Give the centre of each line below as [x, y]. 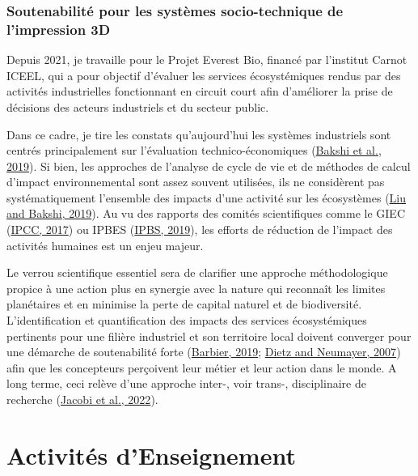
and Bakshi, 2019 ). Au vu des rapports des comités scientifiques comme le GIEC [206, 213]
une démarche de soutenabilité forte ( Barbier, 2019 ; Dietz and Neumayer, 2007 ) [204, 352]
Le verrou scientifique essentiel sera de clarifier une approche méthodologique [197, 272]
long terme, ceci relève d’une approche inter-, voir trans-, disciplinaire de [186, 383]
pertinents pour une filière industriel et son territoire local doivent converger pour [209, 336]
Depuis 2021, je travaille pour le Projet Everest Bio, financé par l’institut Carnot [207, 59]
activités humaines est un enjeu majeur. [105, 245]
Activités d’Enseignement [151, 455]
